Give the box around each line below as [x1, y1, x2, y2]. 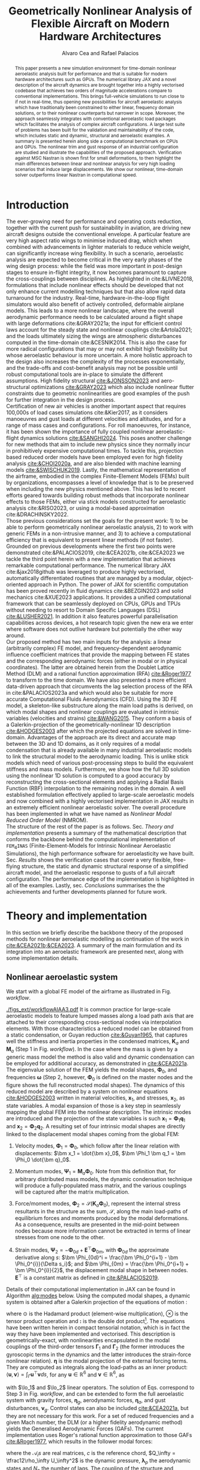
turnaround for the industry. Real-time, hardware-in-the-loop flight [6, 294, 170, 302]
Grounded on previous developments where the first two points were [6, 543, 176, 550]
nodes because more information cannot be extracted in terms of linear [14, 1227, 191, 1234]
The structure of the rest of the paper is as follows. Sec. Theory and [6, 823, 174, 830]
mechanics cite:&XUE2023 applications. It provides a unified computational [6, 594, 192, 601]
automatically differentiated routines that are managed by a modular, [6, 574, 174, 582]
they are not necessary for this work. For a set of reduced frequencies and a [6, 1412, 194, 1419]
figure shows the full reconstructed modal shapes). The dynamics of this [6, 1082, 185, 1089]
